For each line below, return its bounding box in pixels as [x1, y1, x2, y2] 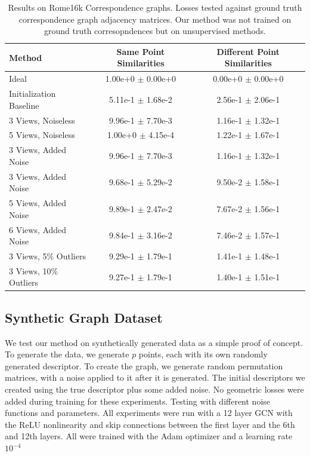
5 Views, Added [9, 197, 67, 209]
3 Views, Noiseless [9, 114, 75, 126]
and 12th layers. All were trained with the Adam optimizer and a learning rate [5, 430, 293, 442]
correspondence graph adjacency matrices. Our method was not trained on [18, 13, 292, 25]
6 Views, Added [9, 223, 67, 235]
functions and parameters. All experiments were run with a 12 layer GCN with [5, 406, 293, 419]
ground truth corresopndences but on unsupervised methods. [44, 25, 266, 37]
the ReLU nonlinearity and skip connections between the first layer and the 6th [5, 418, 295, 430]
